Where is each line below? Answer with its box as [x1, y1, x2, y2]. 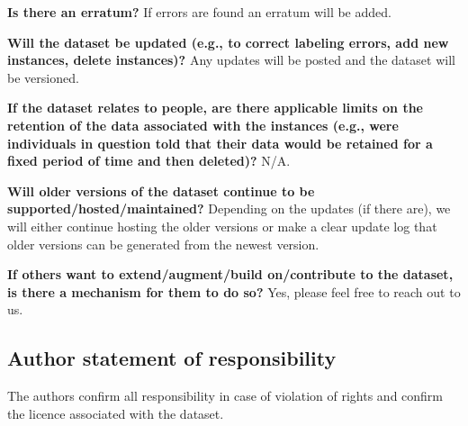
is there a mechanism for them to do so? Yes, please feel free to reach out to [7, 282, 461, 301]
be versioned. [7, 68, 79, 86]
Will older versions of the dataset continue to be [7, 181, 315, 200]
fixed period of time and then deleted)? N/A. [7, 151, 291, 170]
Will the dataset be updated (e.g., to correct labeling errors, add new [7, 32, 449, 51]
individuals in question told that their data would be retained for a [7, 133, 433, 152]
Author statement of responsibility [7, 344, 337, 372]
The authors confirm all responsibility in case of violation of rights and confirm [7, 386, 444, 405]
